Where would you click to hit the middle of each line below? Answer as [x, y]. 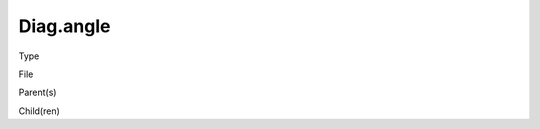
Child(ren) [39, 111]
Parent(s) [37, 92]
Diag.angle [64, 26]
